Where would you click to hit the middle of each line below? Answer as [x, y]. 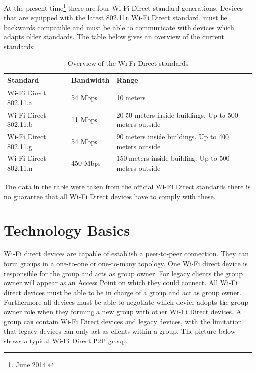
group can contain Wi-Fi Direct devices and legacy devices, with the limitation [123, 321]
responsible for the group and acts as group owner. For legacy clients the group [124, 273]
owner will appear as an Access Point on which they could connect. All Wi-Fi [121, 283]
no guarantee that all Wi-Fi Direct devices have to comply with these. [110, 196]
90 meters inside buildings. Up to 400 [173, 136]
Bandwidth [91, 80]
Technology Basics [67, 230]
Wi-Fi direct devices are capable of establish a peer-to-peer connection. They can [127, 254]
